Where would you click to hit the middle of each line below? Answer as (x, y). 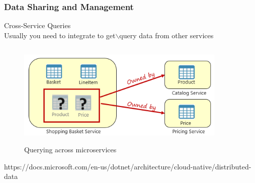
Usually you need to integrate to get (60, 35)
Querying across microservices (70, 149)
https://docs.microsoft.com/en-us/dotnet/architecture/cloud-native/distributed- (128, 166)
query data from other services (166, 35)
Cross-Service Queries (37, 25)
